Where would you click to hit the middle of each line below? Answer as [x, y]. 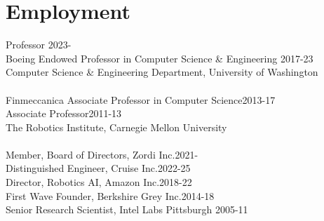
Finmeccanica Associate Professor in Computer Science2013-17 [141, 99]
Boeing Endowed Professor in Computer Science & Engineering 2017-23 [160, 58]
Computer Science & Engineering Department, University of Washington [162, 72]
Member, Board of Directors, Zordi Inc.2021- [102, 154]
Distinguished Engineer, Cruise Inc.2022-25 [98, 168]
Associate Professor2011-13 [64, 113]
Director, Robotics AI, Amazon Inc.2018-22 [99, 182]
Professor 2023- [39, 45]
